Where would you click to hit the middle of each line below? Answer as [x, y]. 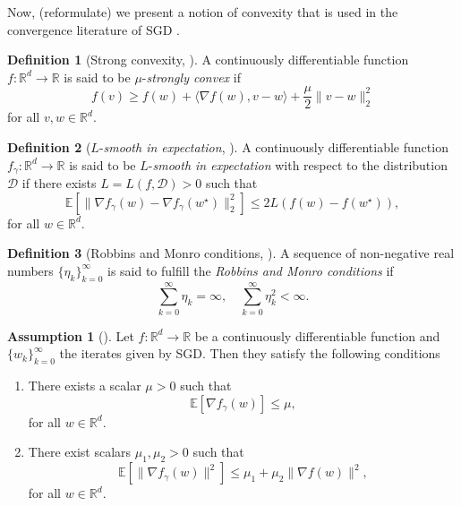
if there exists [59, 183]
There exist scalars [80, 452]
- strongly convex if [191, 77]
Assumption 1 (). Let [71, 335]
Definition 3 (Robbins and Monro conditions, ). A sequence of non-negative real [231, 253]
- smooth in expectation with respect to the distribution [298, 164]
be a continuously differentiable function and [317, 335]
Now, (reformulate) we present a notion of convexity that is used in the [203, 12]
